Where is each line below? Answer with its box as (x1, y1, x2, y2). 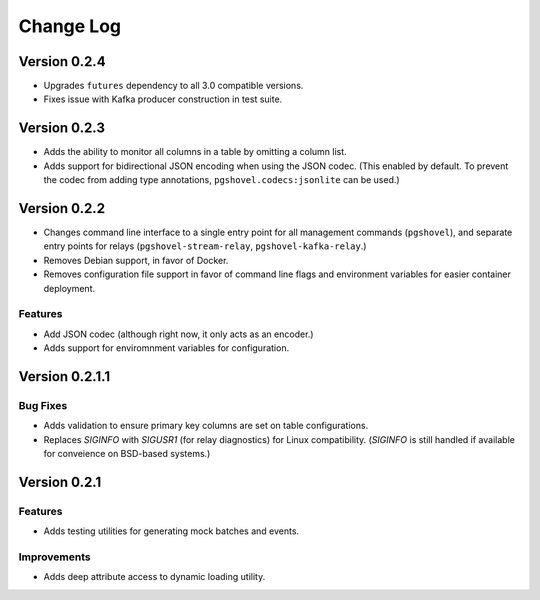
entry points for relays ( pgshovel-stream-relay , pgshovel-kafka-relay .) (43, 240, 367, 252)
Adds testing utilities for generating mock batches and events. (43, 525, 300, 537)
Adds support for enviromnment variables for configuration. (43, 342, 290, 354)
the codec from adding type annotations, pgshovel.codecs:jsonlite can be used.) (43, 174, 400, 186)
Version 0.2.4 (18, 53, 106, 70)
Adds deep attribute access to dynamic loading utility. (43, 571, 266, 583)
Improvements (18, 550, 91, 564)
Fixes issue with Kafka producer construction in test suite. (43, 93, 283, 105)
